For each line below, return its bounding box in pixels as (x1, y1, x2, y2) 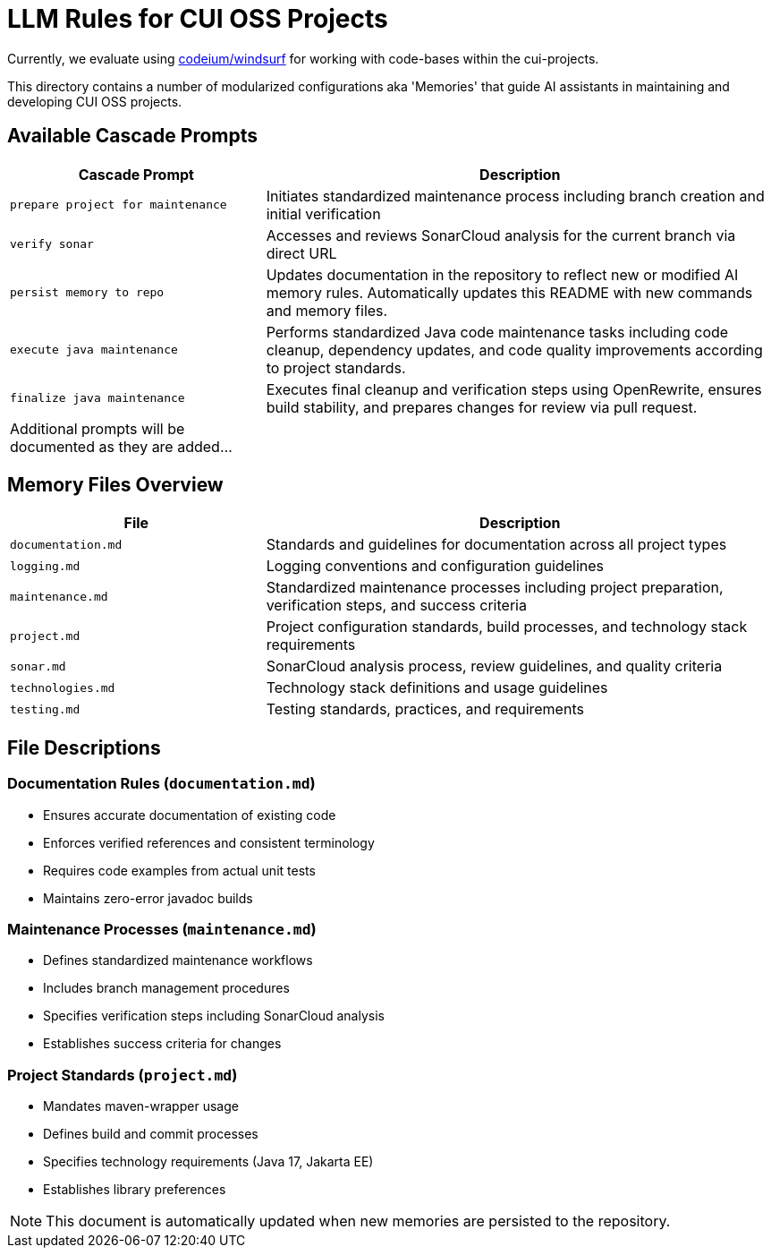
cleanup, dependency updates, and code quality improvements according (266, 340, 763, 359)
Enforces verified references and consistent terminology (43, 834, 375, 850)
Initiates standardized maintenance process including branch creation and (266, 186, 765, 205)
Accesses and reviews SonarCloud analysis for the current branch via (266, 226, 736, 244)
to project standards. (266, 358, 406, 377)
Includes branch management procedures (43, 980, 290, 996)
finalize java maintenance (10, 391, 185, 406)
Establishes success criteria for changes (43, 1036, 282, 1052)
